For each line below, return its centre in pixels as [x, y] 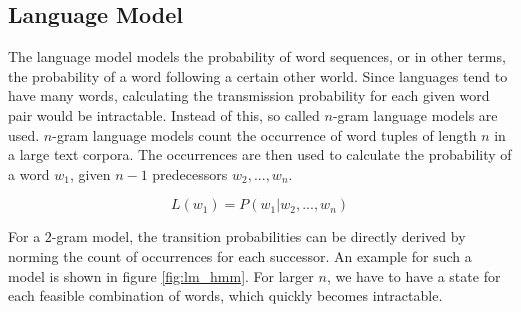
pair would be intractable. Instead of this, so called [164, 114]
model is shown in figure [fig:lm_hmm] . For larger [161, 275]
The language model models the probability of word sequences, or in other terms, [257, 56]
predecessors [190, 173]
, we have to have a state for [413, 275]
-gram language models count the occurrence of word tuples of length [264, 134]
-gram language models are [415, 114]
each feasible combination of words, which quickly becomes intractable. [225, 295]
